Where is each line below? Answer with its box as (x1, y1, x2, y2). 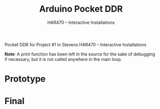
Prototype (4, 73, 46, 85)
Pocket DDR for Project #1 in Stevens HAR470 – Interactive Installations (4, 41, 146, 47)
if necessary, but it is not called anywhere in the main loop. (4, 56, 122, 62)
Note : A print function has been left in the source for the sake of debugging (4, 51, 156, 57)
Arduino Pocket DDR (39, 3, 123, 15)
